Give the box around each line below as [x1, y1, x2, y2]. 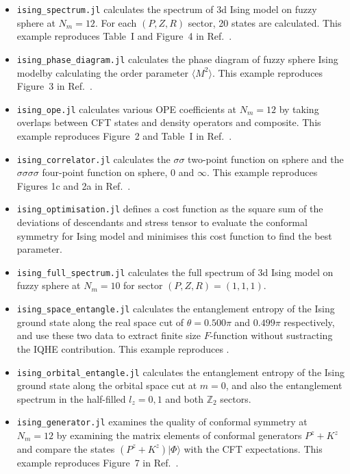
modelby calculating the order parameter [16, 65, 189, 79]
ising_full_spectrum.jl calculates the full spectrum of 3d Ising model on [16, 264, 334, 279]
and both [165, 391, 203, 406]
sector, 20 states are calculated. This [188, 15, 342, 29]
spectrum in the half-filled [16, 391, 126, 406]
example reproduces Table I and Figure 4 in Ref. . [16, 29, 232, 43]
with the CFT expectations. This [184, 441, 323, 456]
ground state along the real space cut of [16, 314, 184, 329]
